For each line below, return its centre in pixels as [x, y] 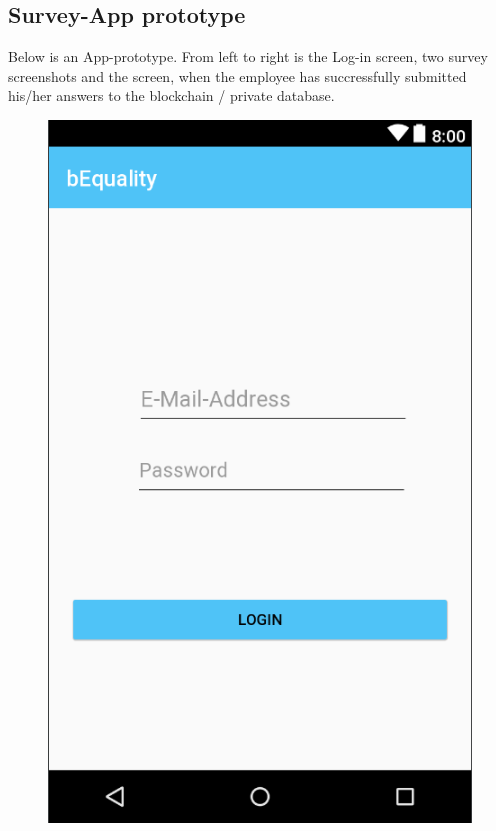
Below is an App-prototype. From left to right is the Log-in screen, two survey [248, 56]
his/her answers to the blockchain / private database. [171, 95]
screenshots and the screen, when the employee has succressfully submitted [237, 75]
